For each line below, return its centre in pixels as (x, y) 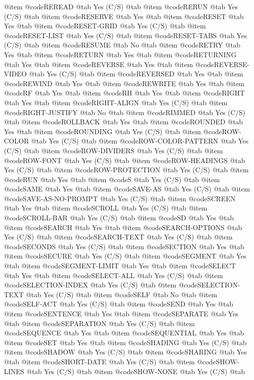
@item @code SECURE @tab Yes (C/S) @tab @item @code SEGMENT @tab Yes (125, 256)
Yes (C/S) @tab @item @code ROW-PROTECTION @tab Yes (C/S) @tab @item (126, 170)
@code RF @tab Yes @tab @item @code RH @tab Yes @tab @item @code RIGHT (125, 93)
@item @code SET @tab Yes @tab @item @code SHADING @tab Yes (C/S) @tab (125, 342)
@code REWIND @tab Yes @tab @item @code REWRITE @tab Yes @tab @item (124, 83)
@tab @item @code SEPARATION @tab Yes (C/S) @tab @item (99, 323)
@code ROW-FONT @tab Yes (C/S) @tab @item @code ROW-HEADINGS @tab (125, 160)
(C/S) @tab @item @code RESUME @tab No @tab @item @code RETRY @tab (122, 45)
